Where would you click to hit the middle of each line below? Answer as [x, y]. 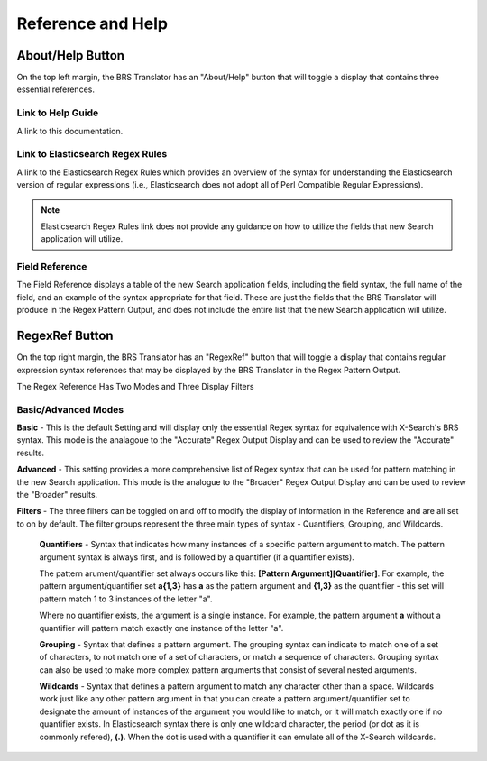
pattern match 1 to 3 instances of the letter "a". [126, 599]
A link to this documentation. [70, 131]
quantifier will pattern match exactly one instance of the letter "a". [161, 628]
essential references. [55, 89]
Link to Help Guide [58, 113]
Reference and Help [92, 23]
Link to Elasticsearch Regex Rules [92, 154]
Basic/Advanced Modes [70, 409]
